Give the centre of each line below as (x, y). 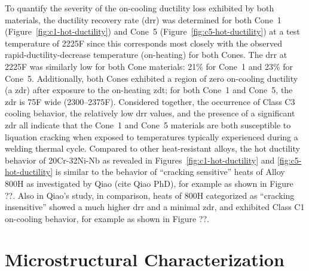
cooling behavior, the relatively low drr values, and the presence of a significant (150, 113)
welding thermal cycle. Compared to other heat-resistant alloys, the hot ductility (152, 148)
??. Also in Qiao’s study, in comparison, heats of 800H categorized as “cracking (150, 195)
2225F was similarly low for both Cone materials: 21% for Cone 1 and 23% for (149, 66)
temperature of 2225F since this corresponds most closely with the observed (144, 43)
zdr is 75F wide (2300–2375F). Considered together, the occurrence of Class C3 (150, 101)
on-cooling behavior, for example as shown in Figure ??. (107, 218)
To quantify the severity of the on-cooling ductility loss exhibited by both (140, 8)
